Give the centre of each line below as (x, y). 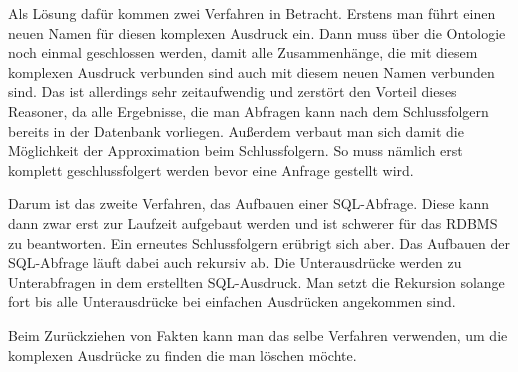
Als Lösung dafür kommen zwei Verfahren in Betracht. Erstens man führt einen (252, 13)
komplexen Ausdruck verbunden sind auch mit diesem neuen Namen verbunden (251, 71)
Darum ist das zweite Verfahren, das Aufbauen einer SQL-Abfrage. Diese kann (248, 203)
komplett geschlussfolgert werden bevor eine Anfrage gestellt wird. (211, 169)
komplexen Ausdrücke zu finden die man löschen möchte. (182, 354)
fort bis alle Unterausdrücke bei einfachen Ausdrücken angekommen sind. (232, 301)
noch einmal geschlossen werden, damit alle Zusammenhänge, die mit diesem (243, 52)
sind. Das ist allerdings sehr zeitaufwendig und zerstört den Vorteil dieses (232, 91)
